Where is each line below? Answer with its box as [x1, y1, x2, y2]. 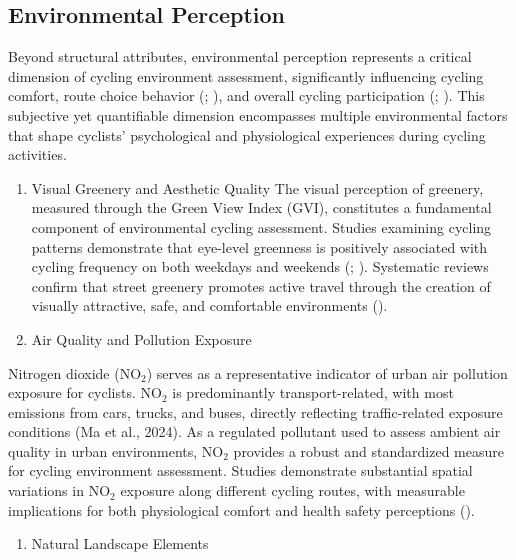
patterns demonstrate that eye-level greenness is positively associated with [31, 236, 488, 257]
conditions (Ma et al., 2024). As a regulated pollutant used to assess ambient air [8, 421, 501, 442]
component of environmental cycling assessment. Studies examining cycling [31, 216, 492, 237]
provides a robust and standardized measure [233, 440, 504, 461]
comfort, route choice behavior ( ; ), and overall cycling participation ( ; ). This [8, 85, 485, 106]
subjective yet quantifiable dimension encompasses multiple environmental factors [8, 104, 508, 125]
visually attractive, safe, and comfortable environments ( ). [31, 295, 388, 316]
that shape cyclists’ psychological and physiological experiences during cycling [8, 124, 486, 145]
